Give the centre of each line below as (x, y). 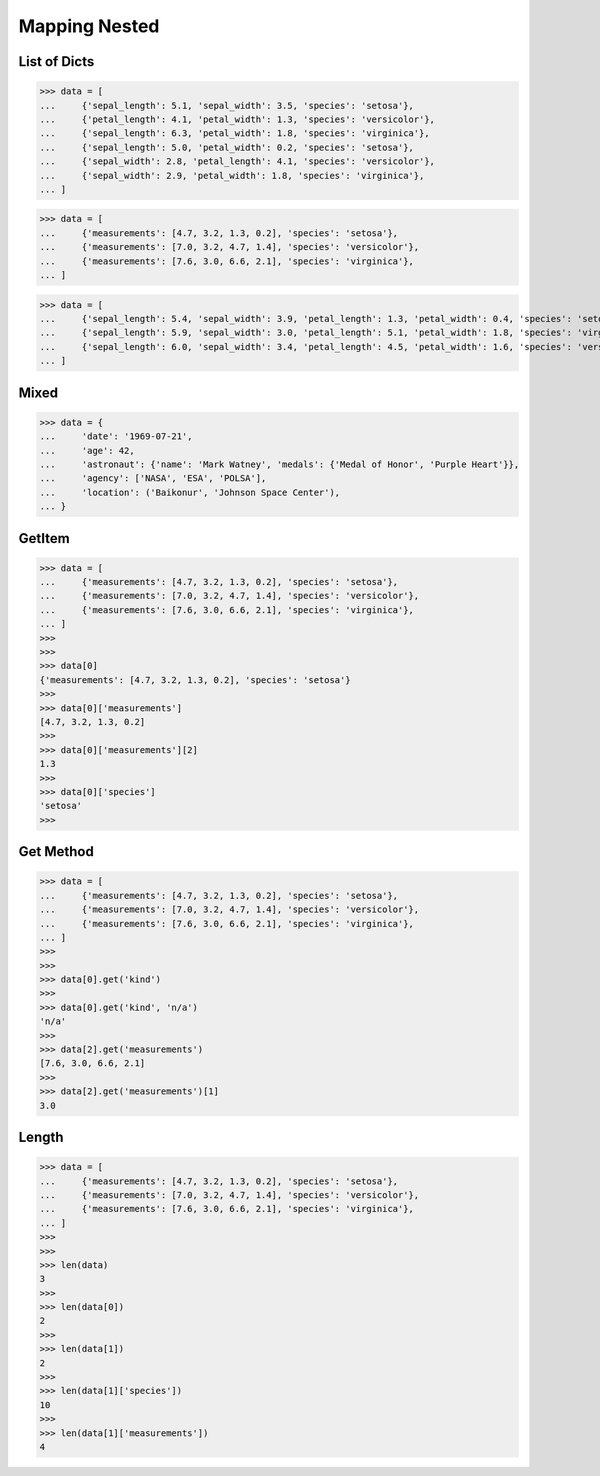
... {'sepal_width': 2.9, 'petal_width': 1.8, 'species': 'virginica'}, (232, 175)
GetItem (44, 538)
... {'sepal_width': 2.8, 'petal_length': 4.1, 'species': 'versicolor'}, (237, 161)
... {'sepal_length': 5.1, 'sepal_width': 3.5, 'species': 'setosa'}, (227, 105)
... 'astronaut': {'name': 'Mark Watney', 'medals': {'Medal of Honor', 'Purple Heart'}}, (279, 464)
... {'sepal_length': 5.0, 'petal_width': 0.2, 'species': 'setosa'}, (227, 147)
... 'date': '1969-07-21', (116, 436)
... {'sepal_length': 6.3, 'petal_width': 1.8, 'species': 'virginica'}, (234, 133)
